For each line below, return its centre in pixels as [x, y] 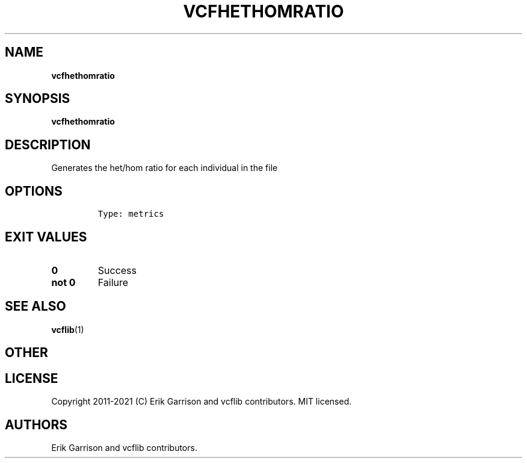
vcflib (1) [68, 329]
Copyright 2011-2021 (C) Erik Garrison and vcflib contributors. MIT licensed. [202, 402]
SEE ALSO [35, 306]
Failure [113, 282]
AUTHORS [36, 424]
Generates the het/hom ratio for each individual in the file [165, 168]
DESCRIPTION [48, 144]
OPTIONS [34, 191]
